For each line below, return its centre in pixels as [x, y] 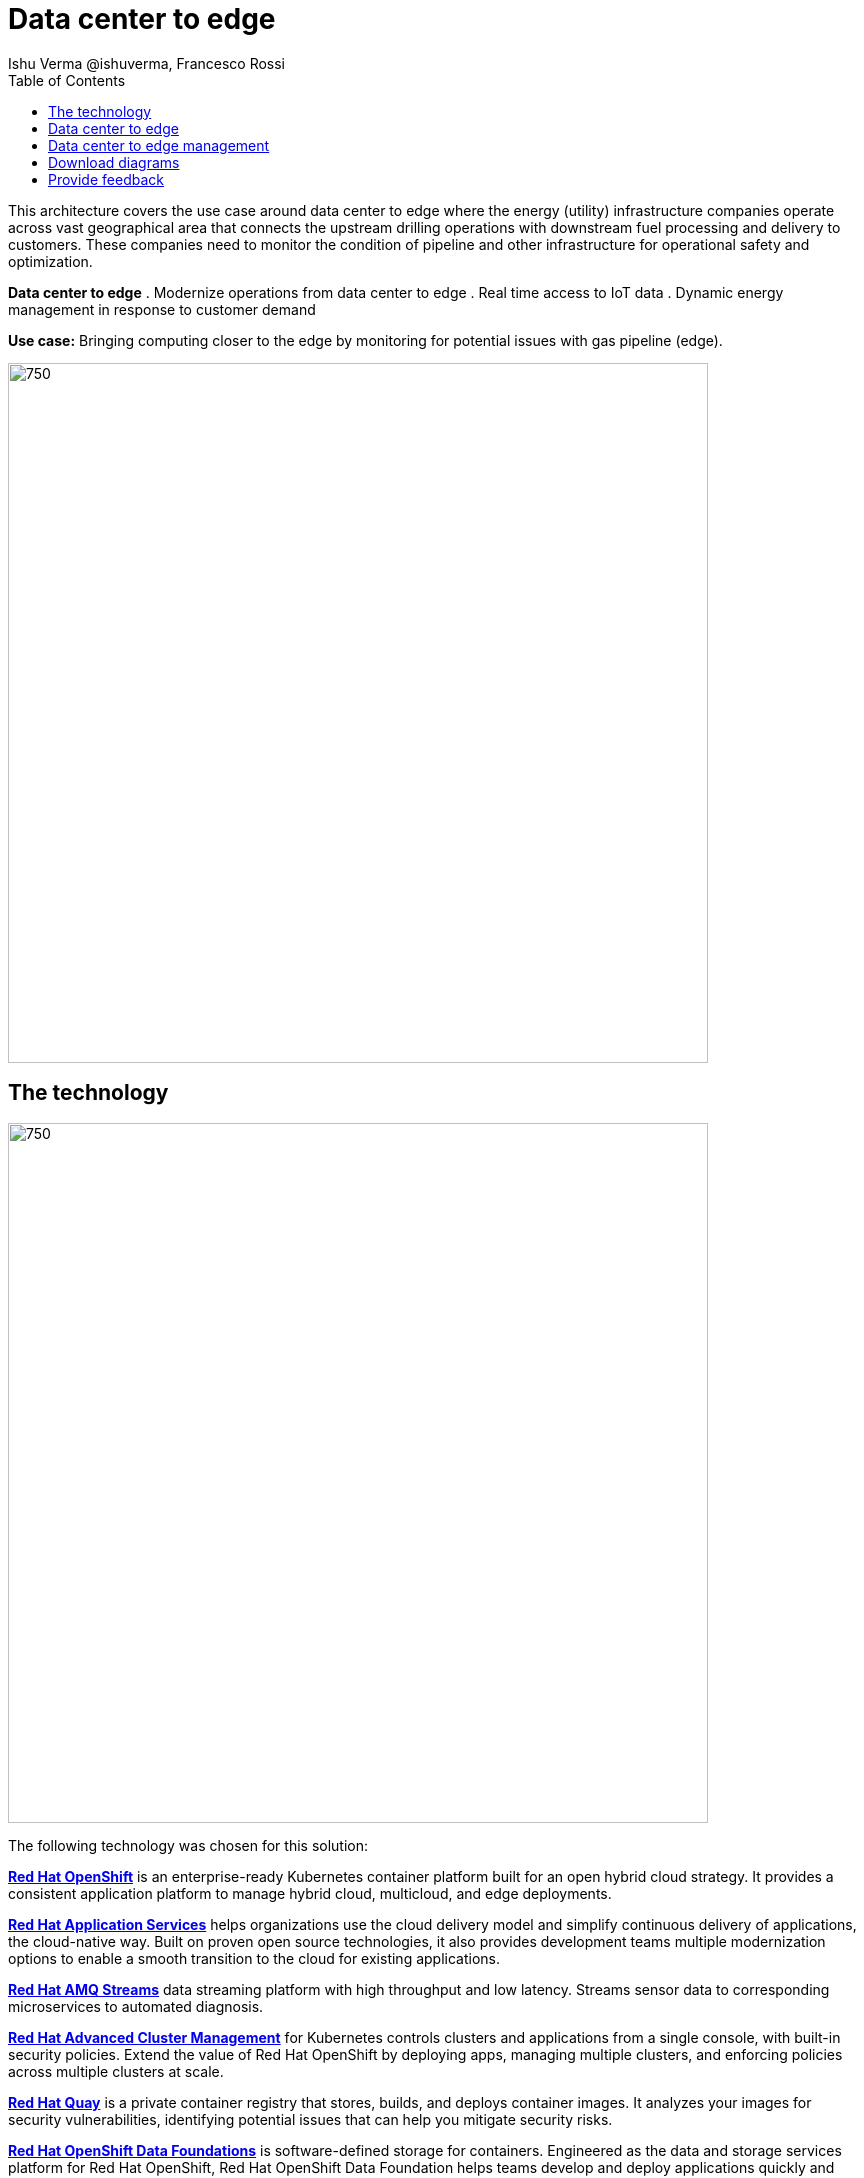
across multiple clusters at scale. [116, 2071]
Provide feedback [106, 179]
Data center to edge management [159, 145]
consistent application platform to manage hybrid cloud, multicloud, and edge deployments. [310, 1893]
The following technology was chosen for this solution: [188, 1845]
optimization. [50, 261]
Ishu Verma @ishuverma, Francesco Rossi [147, 63]
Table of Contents [67, 80]
